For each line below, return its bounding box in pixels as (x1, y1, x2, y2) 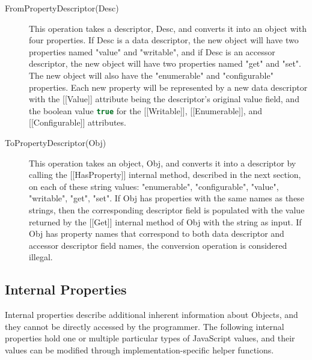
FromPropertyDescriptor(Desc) (5, 2, 119, 14)
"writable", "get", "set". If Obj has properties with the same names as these (29, 192, 304, 204)
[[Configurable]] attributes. (29, 116, 126, 129)
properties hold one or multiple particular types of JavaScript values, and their (5, 332, 295, 344)
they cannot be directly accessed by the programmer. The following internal (5, 320, 284, 332)
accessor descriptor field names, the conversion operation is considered (29, 239, 287, 251)
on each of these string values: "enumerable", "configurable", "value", (29, 180, 279, 192)
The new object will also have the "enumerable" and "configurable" (29, 69, 274, 81)
